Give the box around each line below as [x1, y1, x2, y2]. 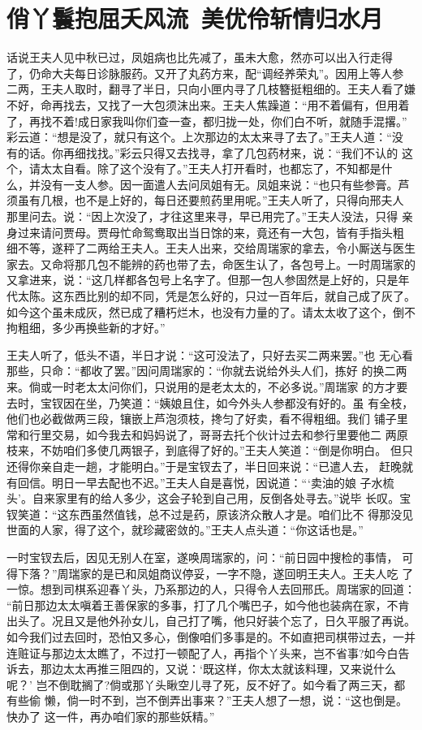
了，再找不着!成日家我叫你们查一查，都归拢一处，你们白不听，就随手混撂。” [6, 112, 407, 129]
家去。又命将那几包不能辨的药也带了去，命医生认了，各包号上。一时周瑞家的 [6, 255, 416, 272]
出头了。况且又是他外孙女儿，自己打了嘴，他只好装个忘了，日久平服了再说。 [6, 612, 416, 629]
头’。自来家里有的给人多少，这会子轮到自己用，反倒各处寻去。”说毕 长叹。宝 [6, 490, 411, 507]
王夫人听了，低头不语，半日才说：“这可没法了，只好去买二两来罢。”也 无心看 [6, 346, 413, 363]
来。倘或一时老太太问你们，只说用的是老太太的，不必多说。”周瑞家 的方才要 [6, 378, 408, 395]
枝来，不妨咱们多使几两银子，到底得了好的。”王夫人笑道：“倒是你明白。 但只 [6, 442, 413, 459]
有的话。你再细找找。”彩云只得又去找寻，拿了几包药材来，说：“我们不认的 [6, 144, 398, 161]
